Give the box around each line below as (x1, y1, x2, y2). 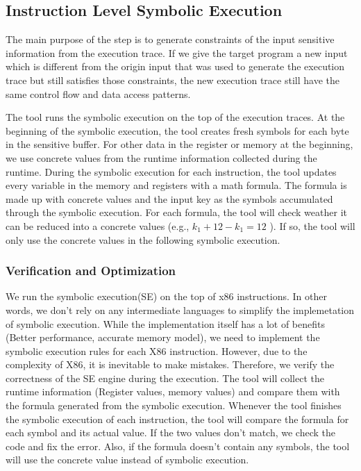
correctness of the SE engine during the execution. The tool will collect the (6, 370, 324, 385)
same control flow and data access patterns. (6, 86, 191, 101)
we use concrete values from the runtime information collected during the (6, 150, 317, 165)
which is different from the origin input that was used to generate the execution (6, 59, 345, 74)
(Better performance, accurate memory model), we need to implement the (6, 330, 320, 345)
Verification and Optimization (6, 262, 176, 279)
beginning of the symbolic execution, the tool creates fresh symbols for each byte (6, 123, 349, 138)
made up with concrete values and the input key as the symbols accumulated (6, 191, 333, 206)
